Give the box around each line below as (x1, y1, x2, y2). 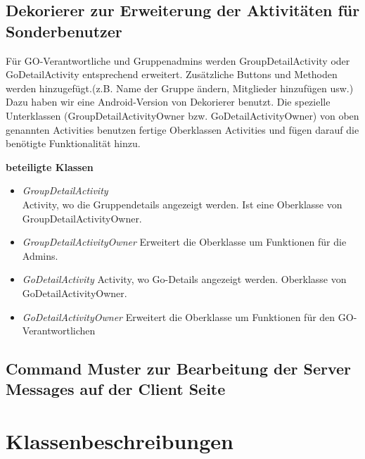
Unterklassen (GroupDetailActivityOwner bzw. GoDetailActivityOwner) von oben (6, 108, 359, 122)
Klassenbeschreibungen (6, 427, 233, 455)
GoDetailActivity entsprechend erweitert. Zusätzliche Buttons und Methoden (6, 67, 338, 82)
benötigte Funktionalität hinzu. (6, 136, 141, 151)
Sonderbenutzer (6, 20, 122, 42)
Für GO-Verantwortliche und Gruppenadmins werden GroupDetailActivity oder (6, 53, 350, 68)
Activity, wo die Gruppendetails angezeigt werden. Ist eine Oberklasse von (22, 196, 342, 211)
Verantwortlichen (22, 323, 96, 338)
